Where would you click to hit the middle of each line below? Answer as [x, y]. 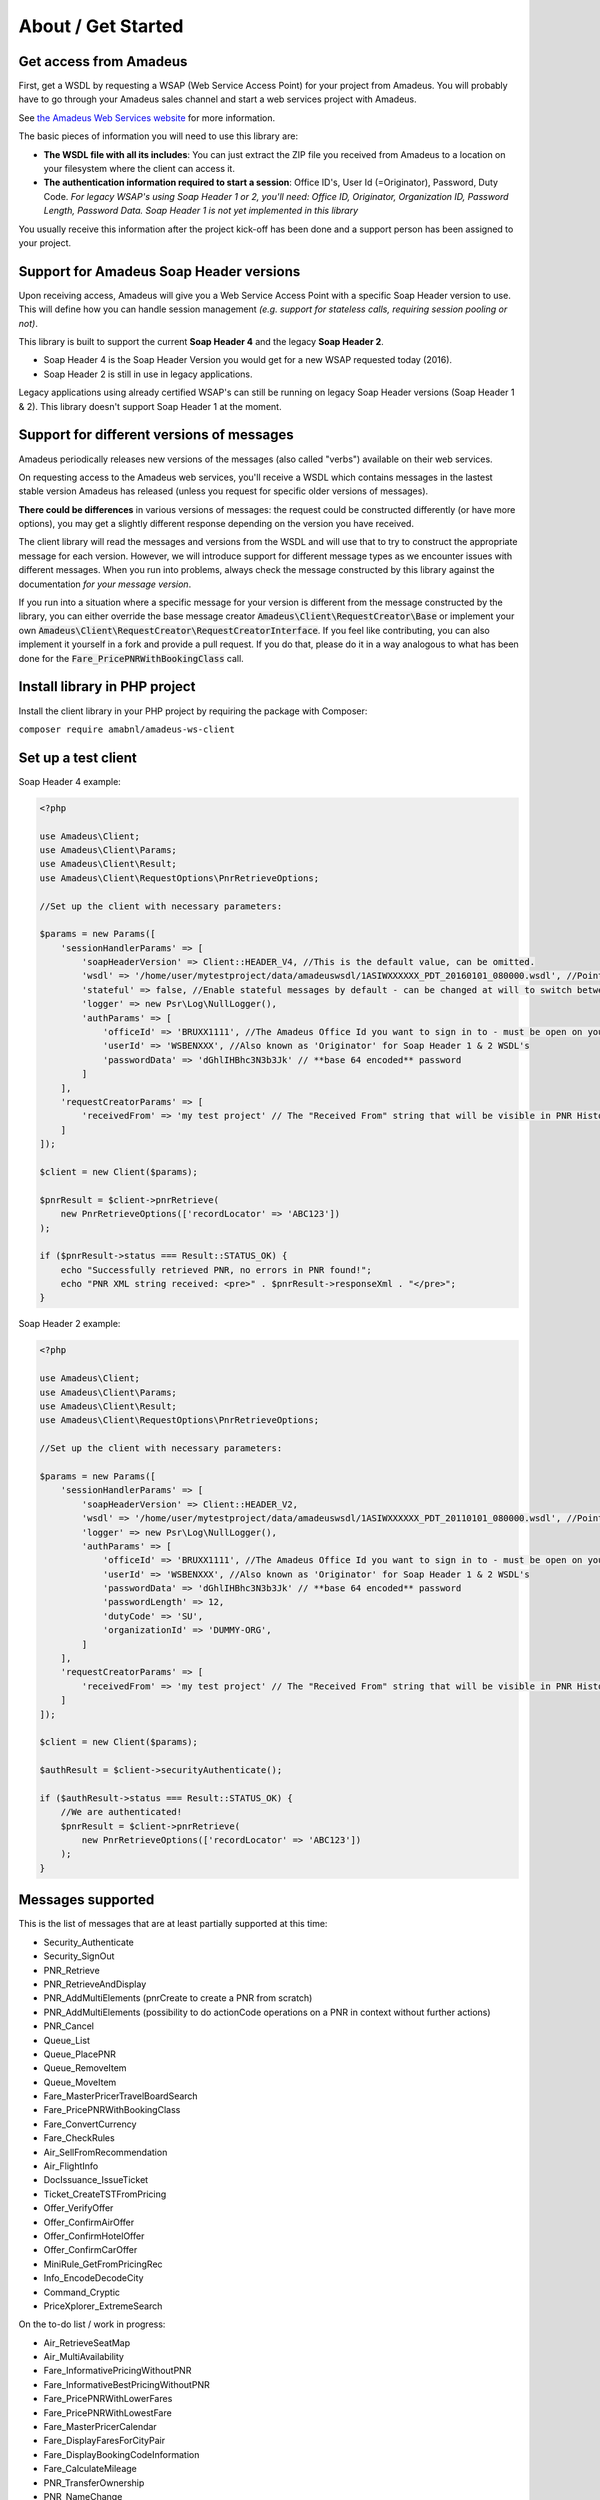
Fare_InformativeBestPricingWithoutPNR [126, 2384]
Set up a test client [77, 757]
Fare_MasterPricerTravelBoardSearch [121, 2096]
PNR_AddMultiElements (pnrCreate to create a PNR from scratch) [178, 1998]
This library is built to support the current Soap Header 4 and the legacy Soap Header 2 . [201, 342]
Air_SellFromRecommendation [105, 2152]
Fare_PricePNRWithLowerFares [108, 2399]
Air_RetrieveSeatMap [87, 2342]
